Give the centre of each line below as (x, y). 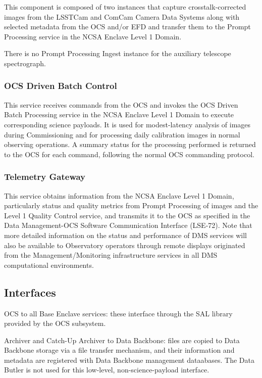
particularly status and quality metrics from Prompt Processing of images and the (131, 205)
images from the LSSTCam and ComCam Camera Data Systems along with (122, 16)
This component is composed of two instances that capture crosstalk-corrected (125, 7)
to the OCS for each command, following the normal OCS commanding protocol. (129, 154)
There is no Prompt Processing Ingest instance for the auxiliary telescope (118, 53)
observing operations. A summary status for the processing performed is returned (130, 144)
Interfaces (30, 292)
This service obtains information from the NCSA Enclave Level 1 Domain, (119, 195)
